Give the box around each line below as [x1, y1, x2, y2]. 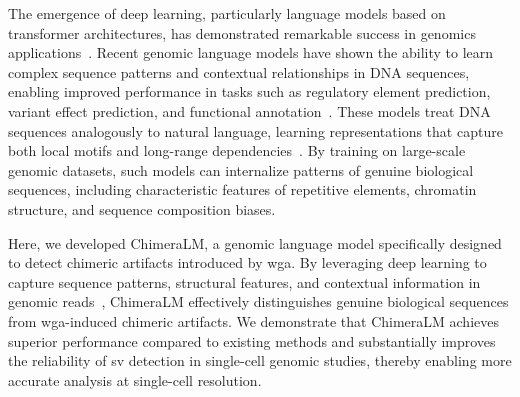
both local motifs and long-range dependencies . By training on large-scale [8, 140, 466, 161]
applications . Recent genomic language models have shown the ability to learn [8, 42, 494, 63]
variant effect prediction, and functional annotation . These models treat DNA [8, 100, 491, 121]
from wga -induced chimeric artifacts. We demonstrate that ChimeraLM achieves [8, 310, 499, 331]
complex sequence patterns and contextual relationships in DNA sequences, [8, 61, 470, 82]
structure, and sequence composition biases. [8, 198, 276, 219]
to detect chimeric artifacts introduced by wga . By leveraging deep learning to [8, 252, 487, 273]
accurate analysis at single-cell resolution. [8, 369, 262, 390]
